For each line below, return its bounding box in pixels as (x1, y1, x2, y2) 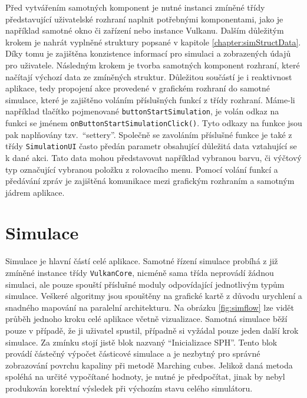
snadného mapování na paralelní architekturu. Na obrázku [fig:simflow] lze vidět (5, 301, 294, 313)
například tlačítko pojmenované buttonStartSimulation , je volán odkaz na (5, 105, 279, 117)
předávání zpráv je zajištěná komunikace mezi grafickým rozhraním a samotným (5, 175, 295, 187)
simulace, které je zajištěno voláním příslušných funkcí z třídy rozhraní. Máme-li (5, 93, 295, 106)
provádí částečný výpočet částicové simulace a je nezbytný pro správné (5, 347, 260, 360)
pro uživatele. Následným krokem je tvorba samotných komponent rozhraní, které (5, 58, 300, 71)
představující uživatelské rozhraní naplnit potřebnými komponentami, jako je (5, 12, 283, 25)
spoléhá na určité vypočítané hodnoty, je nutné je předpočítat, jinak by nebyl (5, 370, 285, 383)
